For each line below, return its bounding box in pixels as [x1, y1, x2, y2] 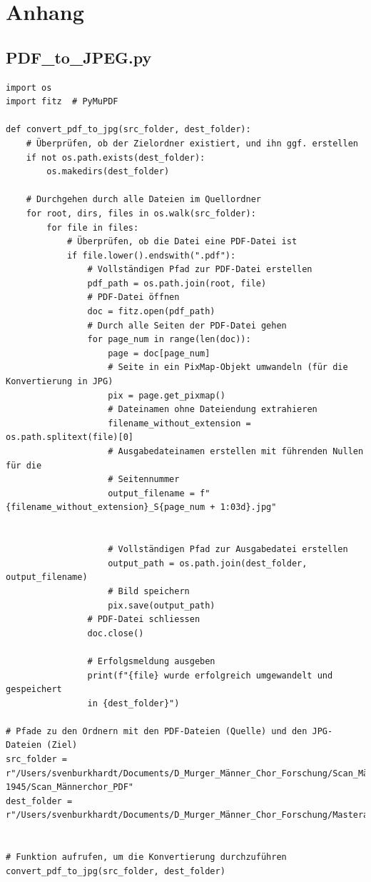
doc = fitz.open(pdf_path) [87, 306, 215, 317]
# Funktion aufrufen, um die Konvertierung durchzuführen [6, 852, 287, 863]
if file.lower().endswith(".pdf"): [66, 250, 236, 261]
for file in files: [46, 222, 139, 233]
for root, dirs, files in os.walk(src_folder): [26, 208, 256, 219]
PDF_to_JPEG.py [6, 46, 152, 68]
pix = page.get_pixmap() [108, 390, 225, 401]
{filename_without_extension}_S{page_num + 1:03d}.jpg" [6, 502, 277, 513]
